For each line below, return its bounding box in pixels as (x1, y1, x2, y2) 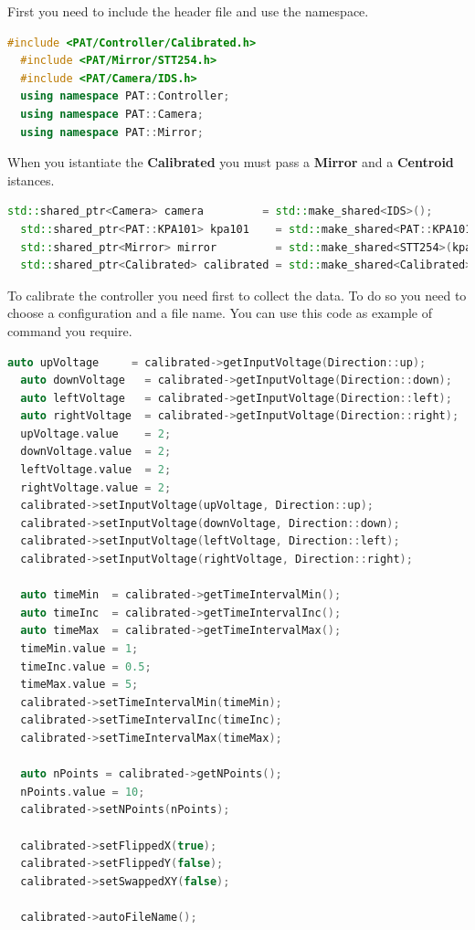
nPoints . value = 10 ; (20, 785, 145, 798)
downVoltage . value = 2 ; (20, 445, 172, 459)
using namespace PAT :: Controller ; (20, 90, 230, 103)
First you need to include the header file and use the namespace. (7, 2, 369, 20)
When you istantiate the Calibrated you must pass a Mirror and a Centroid (7, 153, 454, 172)
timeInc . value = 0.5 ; (20, 660, 152, 673)
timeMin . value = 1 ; (20, 642, 139, 655)
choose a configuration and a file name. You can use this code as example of (7, 303, 433, 322)
